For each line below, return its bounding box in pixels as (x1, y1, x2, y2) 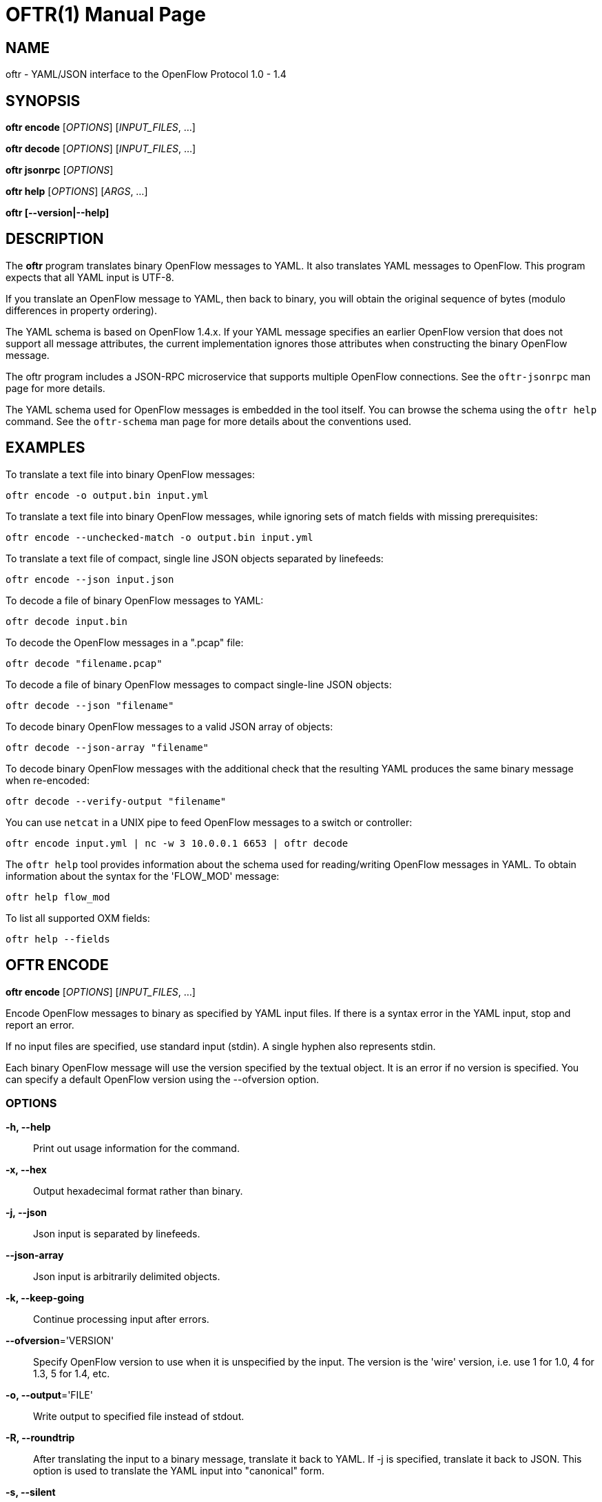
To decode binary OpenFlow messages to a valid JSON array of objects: (6, 720, 333, 732)
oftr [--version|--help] (6, 207, 110, 219)
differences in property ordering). (6, 304, 157, 316)
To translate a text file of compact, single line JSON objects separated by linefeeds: (6, 552, 384, 564)
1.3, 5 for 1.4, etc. (33, 1368, 110, 1380)
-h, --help (6, 1121, 51, 1133)
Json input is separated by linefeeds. (33, 1228, 200, 1240)
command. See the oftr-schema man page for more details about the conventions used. (6, 415, 412, 427)
